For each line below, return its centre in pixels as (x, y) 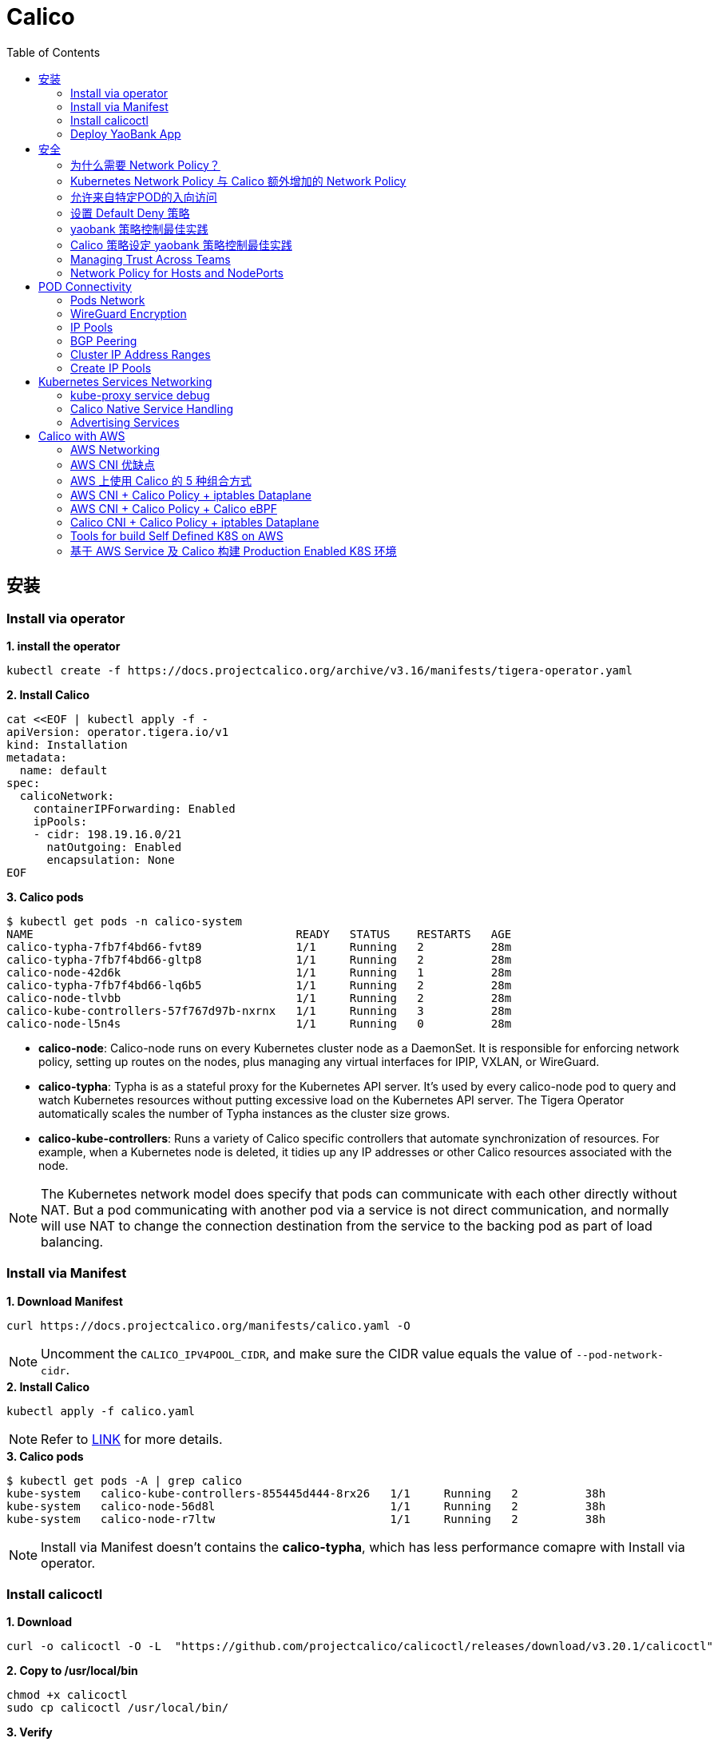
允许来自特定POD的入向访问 (144, 197)
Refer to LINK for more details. (132, 1439)
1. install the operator (63, 646)
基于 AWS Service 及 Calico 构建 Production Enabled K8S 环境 (234, 551)
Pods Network (108, 300)
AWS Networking (115, 449)
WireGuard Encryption (129, 313)
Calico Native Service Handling (152, 408)
